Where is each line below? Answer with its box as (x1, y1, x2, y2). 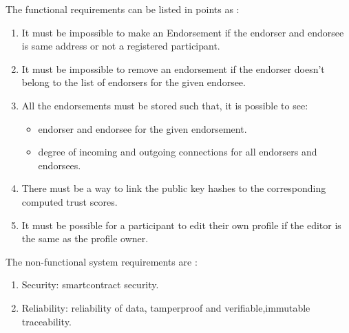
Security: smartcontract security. (21, 277, 159, 292)
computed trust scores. (21, 194, 118, 208)
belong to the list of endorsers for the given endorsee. (21, 75, 246, 89)
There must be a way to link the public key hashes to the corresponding (21, 181, 326, 195)
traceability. (21, 314, 72, 328)
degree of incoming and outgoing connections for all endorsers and (38, 144, 317, 159)
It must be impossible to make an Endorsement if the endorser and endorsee (21, 25, 344, 39)
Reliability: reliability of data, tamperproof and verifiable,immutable (21, 300, 310, 314)
